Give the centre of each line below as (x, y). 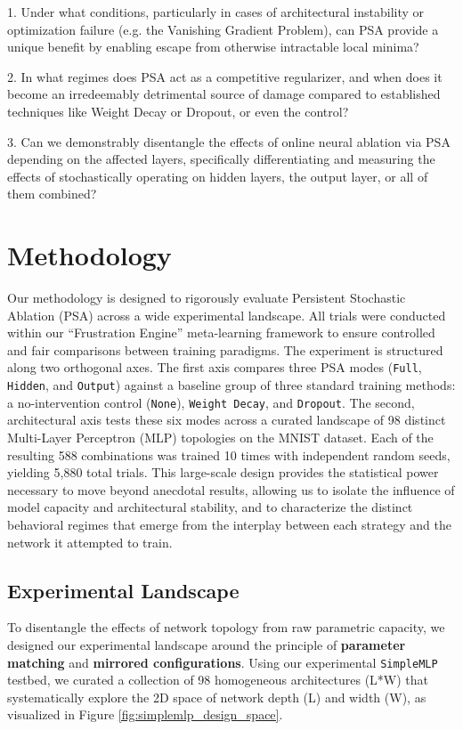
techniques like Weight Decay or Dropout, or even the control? (178, 111)
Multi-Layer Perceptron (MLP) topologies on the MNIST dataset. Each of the (220, 437)
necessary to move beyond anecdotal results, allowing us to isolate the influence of (231, 489)
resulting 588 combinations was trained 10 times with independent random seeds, (229, 454)
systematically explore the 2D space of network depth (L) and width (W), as (217, 697)
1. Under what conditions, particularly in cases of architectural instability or (216, 12)
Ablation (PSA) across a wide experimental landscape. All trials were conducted (227, 315)
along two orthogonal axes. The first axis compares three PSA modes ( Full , (215, 367)
